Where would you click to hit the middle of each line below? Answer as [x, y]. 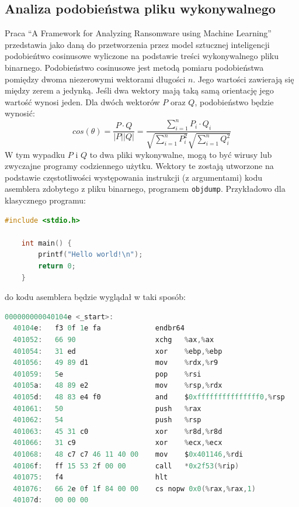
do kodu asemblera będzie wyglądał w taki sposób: [95, 297]
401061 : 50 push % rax [107, 408]
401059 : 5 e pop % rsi [107, 374]
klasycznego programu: [45, 200]
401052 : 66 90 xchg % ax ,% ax [114, 340]
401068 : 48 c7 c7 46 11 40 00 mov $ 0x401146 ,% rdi [128, 454]
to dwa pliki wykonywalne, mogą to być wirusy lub [181, 154]
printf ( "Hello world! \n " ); [91, 255]
